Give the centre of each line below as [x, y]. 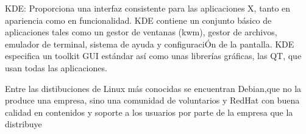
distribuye [23, 124]
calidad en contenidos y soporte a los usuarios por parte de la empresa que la [149, 112]
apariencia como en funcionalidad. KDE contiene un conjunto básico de [138, 20]
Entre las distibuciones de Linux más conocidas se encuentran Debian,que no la [153, 88]
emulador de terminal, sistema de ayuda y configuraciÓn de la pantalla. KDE [150, 44]
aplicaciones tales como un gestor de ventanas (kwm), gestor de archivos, [141, 32]
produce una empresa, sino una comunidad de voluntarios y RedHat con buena [152, 100]
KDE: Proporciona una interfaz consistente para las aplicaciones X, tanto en [148, 8]
